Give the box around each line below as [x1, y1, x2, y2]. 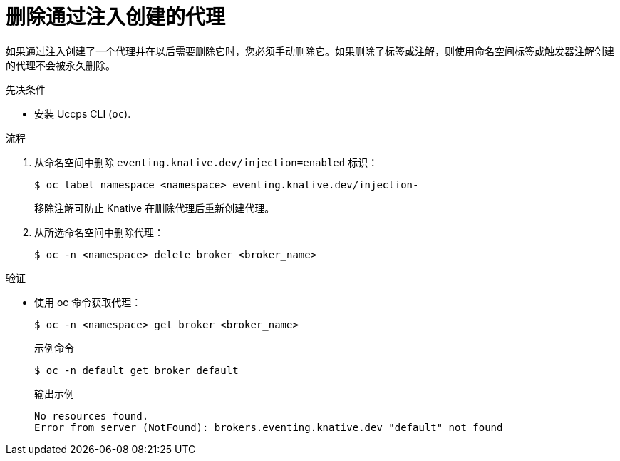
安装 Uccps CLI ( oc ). [34, 107, 131, 120]
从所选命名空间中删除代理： [34, 226, 164, 238]
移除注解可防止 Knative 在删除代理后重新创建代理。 [34, 201, 275, 214]
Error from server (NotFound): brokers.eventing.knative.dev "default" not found [34, 421, 503, 433]
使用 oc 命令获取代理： [34, 295, 142, 308]
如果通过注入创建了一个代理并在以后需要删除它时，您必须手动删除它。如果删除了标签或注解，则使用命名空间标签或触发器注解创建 [6, 44, 614, 57]
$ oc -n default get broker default [34, 364, 239, 376]
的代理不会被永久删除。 [6, 59, 115, 71]
